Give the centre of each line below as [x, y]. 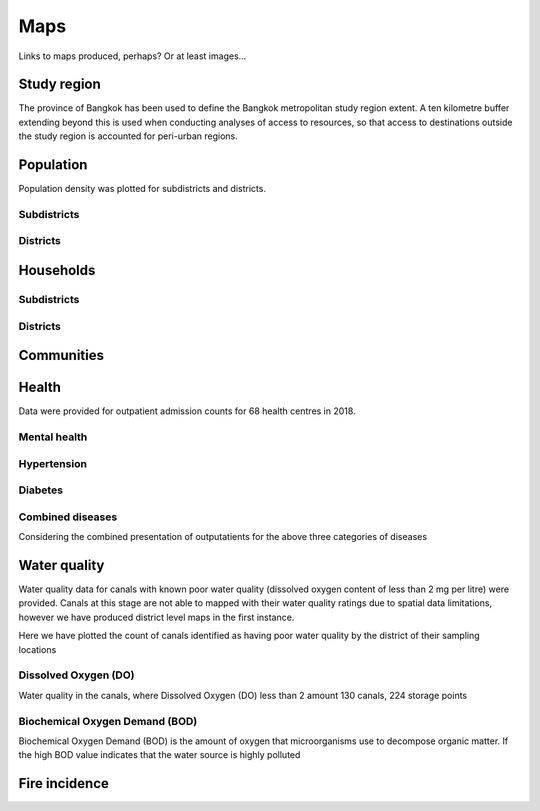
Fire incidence [64, 783]
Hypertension [52, 463]
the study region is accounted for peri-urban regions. [128, 136]
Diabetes [41, 490]
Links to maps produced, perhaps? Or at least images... [132, 56]
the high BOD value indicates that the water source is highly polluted [159, 755]
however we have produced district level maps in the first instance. [156, 617]
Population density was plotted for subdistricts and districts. [142, 189]
